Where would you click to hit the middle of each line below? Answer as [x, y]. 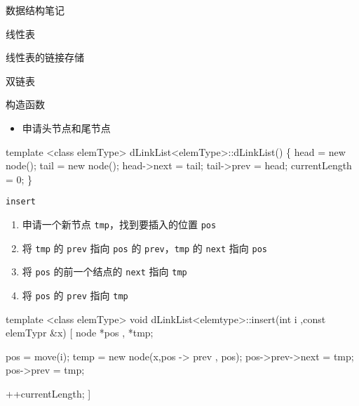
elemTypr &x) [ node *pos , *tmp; [80, 333]
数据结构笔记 [35, 10]
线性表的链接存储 [45, 57]
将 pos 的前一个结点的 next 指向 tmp [104, 271]
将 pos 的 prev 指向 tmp [75, 295]
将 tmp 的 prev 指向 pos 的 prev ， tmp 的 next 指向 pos [144, 248]
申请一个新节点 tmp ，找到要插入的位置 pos [119, 224]
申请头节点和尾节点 [66, 127]
